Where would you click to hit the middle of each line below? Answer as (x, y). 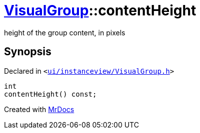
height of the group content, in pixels (65, 32)
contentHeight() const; (50, 94)
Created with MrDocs (39, 109)
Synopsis (28, 52)
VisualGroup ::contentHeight (100, 10)
